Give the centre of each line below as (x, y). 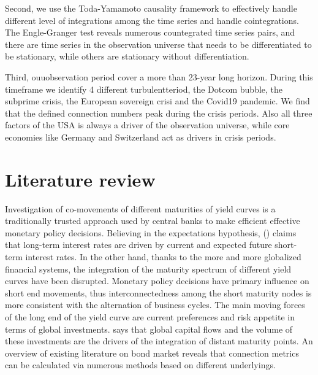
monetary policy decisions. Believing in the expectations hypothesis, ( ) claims (151, 232)
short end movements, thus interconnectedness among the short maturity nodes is (158, 292)
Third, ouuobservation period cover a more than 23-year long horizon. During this (159, 76)
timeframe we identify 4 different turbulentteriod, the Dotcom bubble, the (144, 89)
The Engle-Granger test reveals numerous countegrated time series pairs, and (150, 32)
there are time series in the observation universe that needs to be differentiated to (158, 44)
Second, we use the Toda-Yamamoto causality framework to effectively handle (151, 8)
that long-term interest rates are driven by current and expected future (138, 245)
